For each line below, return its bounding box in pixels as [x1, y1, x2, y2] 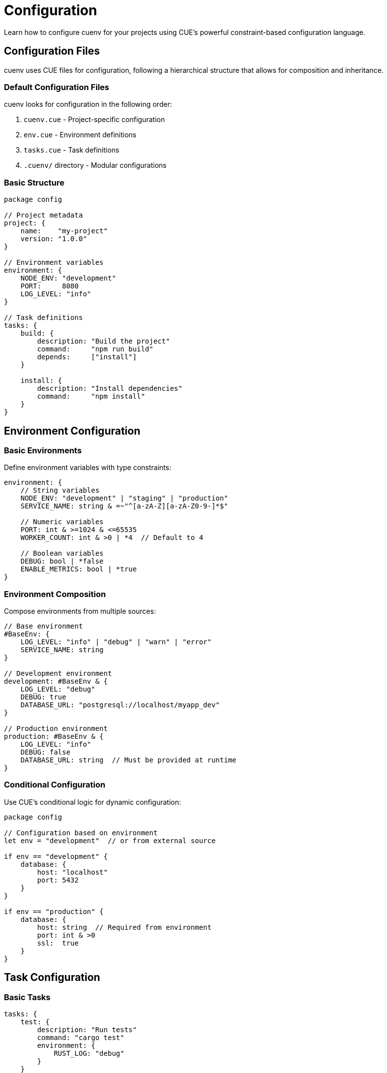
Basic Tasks [4, 992, 51, 1002]
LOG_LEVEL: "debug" [20, 685, 96, 694]
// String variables [20, 486, 99, 495]
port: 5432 [37, 876, 79, 884]
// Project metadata [4, 211, 83, 220]
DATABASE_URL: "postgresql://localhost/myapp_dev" [20, 701, 220, 709]
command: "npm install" [37, 392, 145, 401]
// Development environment [4, 669, 112, 678]
